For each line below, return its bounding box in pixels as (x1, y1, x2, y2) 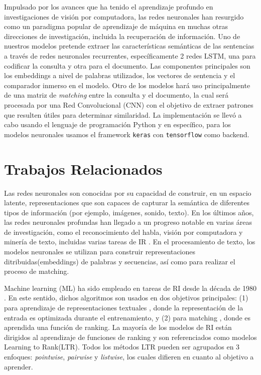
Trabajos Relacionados (4, 158, 163, 179)
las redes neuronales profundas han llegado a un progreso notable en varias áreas (4, 217, 252, 227)
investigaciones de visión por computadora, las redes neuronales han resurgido (4, 11, 244, 22)
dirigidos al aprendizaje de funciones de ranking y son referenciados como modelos (4, 331, 257, 342)
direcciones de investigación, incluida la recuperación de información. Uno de (4, 31, 240, 41)
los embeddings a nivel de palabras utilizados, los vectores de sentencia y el (4, 70, 235, 81)
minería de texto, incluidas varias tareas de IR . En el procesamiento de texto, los (4, 236, 255, 247)
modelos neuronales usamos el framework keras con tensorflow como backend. (4, 129, 249, 139)
